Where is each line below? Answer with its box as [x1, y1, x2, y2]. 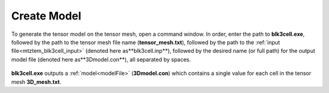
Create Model [11, 9, 82, 22]
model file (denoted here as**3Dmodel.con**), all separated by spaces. [11, 55, 191, 63]
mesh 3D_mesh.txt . [11, 78, 62, 85]
